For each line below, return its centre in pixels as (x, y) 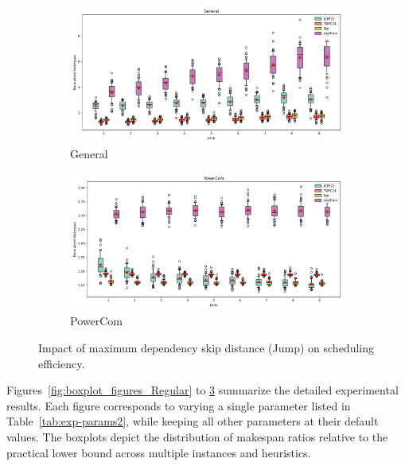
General (89, 154)
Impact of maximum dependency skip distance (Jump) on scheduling (206, 347)
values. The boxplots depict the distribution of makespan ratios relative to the (197, 436)
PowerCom (96, 321)
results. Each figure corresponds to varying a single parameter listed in (179, 405)
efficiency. (62, 363)
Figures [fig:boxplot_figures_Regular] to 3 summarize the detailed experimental (202, 390)
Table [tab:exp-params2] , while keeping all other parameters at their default (193, 421)
